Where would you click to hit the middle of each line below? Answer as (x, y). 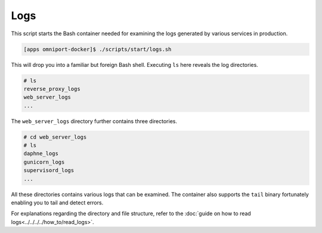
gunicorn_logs (44, 162)
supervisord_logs (49, 171)
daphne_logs (41, 154)
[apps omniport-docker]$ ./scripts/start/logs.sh (97, 49)
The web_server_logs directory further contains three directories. (94, 121)
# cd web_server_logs (55, 137)
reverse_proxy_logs (52, 89)
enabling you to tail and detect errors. (57, 203)
